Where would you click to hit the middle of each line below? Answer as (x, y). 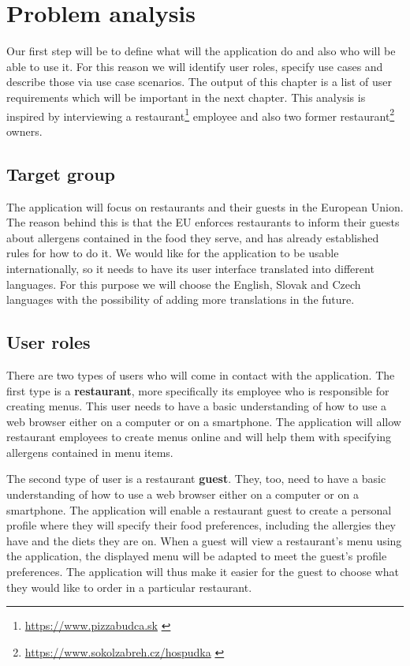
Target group (61, 173)
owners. (24, 131)
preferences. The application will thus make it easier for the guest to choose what (203, 572)
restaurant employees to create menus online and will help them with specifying (199, 437)
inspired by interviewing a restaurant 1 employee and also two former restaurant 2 (201, 114)
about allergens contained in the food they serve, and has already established (193, 237)
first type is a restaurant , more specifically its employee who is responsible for (198, 390)
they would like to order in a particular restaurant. (129, 587)
